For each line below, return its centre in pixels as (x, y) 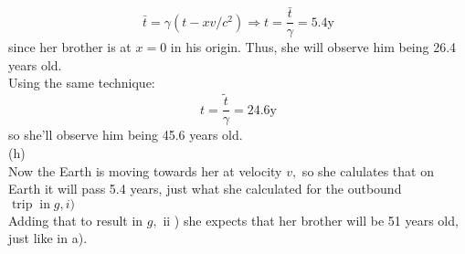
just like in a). (48, 238)
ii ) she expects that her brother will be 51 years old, (311, 220)
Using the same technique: (82, 83)
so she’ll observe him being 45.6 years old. (126, 135)
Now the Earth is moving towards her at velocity (145, 170)
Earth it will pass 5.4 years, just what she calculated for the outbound (205, 189)
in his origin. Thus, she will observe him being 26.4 (313, 47)
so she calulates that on (368, 170)
